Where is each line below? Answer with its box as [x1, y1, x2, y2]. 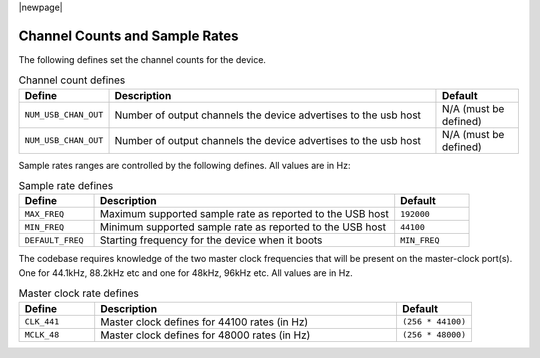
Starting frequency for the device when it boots [100, 233, 323, 247]
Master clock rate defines [18, 286, 139, 300]
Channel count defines [18, 73, 126, 87]
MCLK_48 [24, 330, 60, 340]
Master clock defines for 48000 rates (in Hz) [100, 328, 311, 342]
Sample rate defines [18, 179, 114, 193]
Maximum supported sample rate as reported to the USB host [100, 207, 389, 221]
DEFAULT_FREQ [24, 235, 84, 245]
